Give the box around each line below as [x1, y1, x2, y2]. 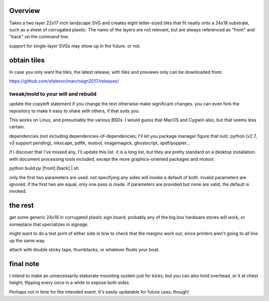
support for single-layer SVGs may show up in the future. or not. [9, 43, 141, 49]
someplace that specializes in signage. [9, 221, 89, 227]
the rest [9, 201, 34, 210]
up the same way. [9, 237, 46, 243]
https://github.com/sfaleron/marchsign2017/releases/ [9, 78, 119, 84]
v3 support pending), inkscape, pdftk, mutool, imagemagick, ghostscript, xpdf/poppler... [9, 140, 190, 146]
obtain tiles [9, 56, 45, 64]
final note [9, 259, 40, 268]
